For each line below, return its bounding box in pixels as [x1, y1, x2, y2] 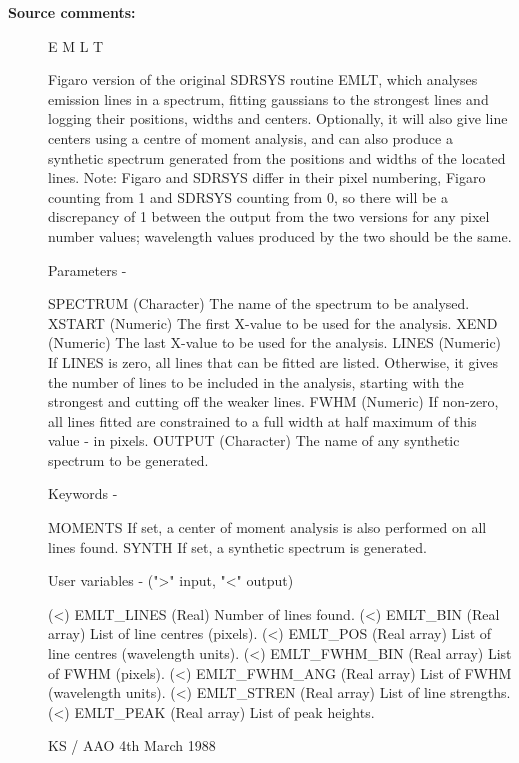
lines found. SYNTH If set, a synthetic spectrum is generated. [48, 536, 427, 557]
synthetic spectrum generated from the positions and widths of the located [48, 147, 506, 168]
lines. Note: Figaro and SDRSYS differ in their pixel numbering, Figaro [48, 167, 486, 188]
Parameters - [48, 259, 127, 280]
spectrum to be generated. [48, 449, 209, 470]
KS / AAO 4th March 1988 [48, 735, 216, 756]
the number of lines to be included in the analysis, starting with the [48, 371, 464, 392]
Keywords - [48, 483, 118, 504]
